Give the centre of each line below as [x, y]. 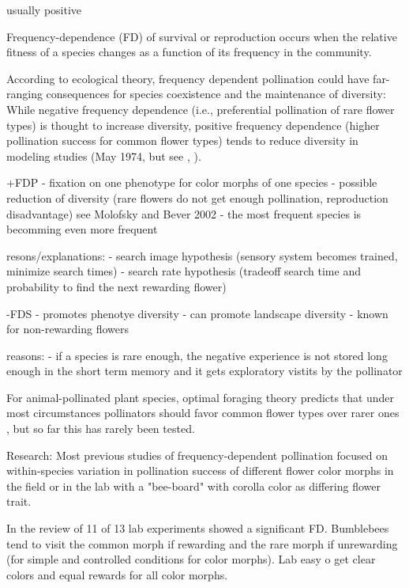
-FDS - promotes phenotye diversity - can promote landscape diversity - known [197, 313]
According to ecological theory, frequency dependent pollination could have [188, 78]
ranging [24, 94]
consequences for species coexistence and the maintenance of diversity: [216, 94]
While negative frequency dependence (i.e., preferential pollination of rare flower [201, 109]
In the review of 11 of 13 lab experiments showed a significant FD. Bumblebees [198, 528]
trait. [19, 501]
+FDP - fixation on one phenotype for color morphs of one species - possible [192, 182]
